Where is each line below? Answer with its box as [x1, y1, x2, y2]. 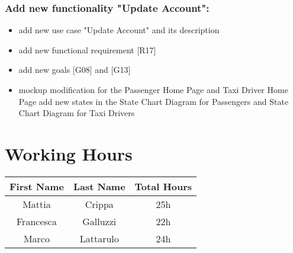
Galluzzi [82, 214, 117, 228]
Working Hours [5, 141, 133, 165]
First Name [9, 179, 64, 193]
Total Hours [134, 179, 192, 193]
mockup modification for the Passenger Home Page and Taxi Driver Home [18, 84, 288, 95]
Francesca [17, 214, 57, 228]
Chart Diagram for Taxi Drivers [18, 107, 135, 119]
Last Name [73, 179, 125, 193]
